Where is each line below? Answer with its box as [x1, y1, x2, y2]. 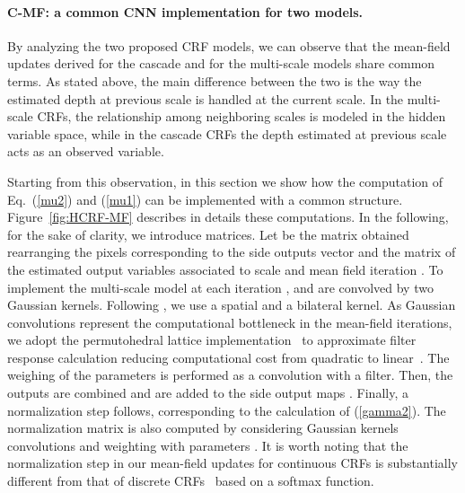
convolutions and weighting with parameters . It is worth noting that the [7, 436, 408, 454]
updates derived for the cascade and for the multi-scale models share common [7, 54, 435, 73]
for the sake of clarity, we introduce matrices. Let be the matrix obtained [7, 224, 409, 243]
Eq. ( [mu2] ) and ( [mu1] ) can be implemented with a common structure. [7, 189, 403, 208]
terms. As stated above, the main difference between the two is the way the [7, 71, 422, 90]
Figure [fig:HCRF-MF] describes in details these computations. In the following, [7, 207, 449, 226]
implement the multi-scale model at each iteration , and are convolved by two [7, 277, 434, 296]
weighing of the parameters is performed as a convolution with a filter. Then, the [7, 365, 453, 384]
